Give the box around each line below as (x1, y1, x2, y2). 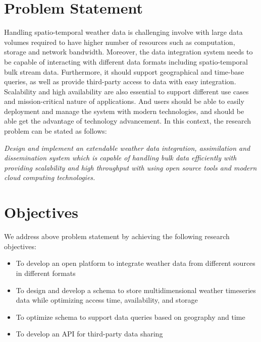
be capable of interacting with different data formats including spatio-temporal (4, 56, 248, 67)
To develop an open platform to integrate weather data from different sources (16, 258, 255, 268)
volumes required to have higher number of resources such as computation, (4, 36, 235, 47)
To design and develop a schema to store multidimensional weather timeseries (16, 284, 256, 295)
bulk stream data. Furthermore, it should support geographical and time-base (4, 66, 244, 77)
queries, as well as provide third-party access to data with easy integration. (4, 76, 236, 87)
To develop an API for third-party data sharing (16, 328, 163, 339)
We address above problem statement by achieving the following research (4, 231, 230, 242)
